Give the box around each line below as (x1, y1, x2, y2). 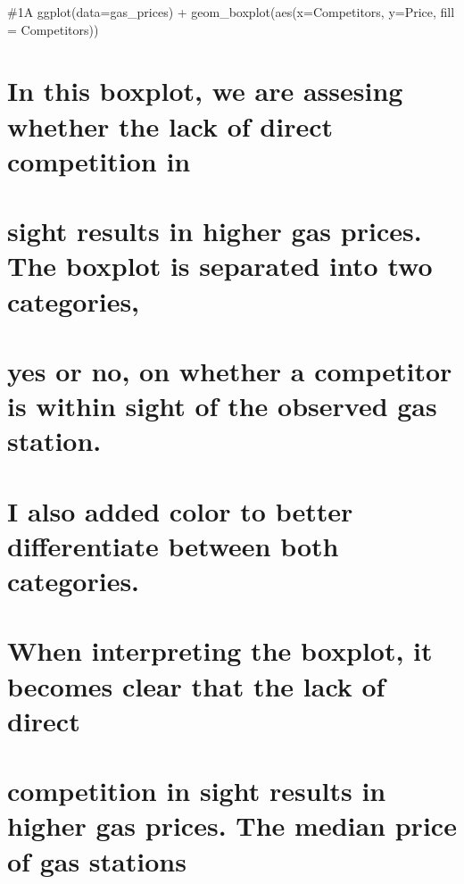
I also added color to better (7, 492, 353, 529)
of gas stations (7, 842, 186, 879)
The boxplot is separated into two (7, 247, 433, 284)
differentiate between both (7, 527, 339, 563)
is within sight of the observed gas (7, 388, 437, 424)
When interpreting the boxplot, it (7, 632, 433, 669)
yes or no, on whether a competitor (7, 352, 452, 388)
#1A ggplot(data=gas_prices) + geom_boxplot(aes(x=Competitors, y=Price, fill (7, 3, 455, 21)
